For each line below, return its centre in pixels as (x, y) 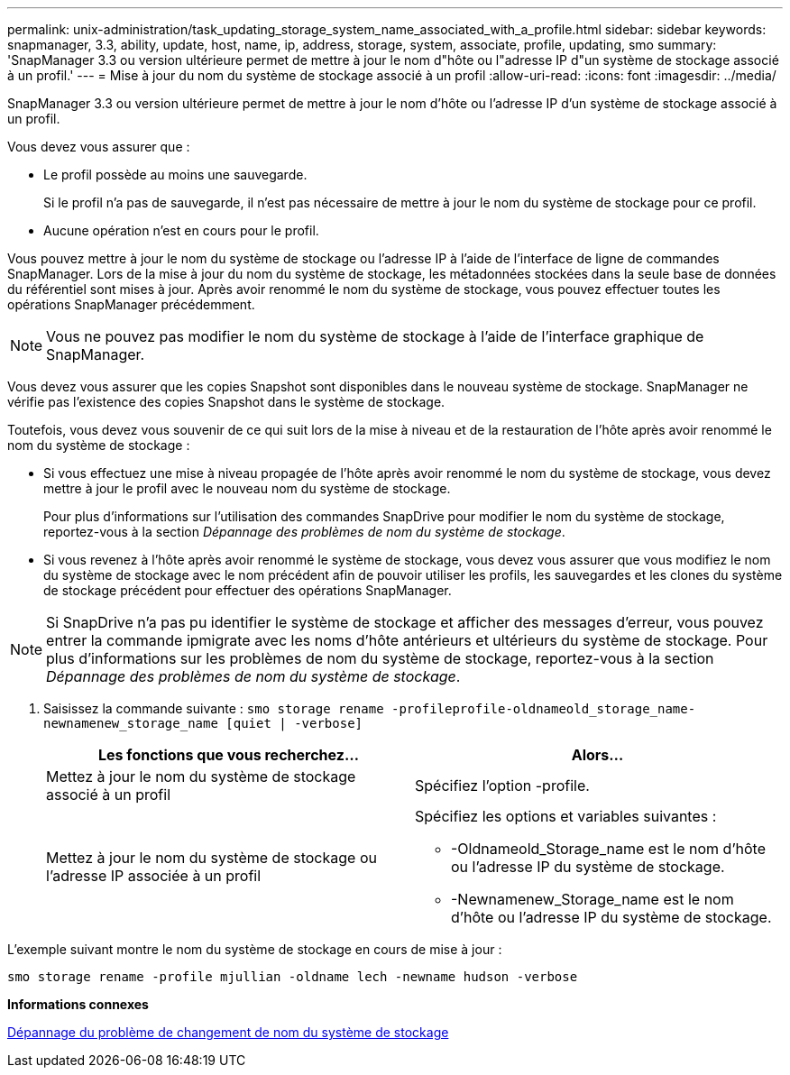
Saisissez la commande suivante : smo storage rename (214, 708)
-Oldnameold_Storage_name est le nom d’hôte (609, 849)
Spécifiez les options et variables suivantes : (566, 816)
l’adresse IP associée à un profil (154, 876)
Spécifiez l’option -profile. (502, 786)
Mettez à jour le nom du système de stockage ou (211, 858)
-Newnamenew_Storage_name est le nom (592, 899)
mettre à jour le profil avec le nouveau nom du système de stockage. (247, 488)
